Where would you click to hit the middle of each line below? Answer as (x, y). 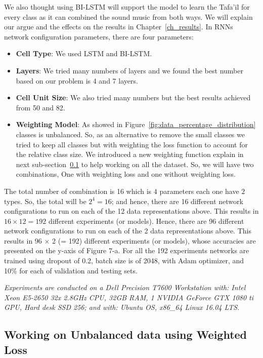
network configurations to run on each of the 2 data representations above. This (128, 231)
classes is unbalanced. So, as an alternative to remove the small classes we (130, 134)
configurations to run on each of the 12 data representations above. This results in (131, 211)
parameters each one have (199, 191)
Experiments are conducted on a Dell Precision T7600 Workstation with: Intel (125, 287)
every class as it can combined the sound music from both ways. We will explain (128, 16)
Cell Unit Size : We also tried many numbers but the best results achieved (133, 97)
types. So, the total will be (45, 201)
